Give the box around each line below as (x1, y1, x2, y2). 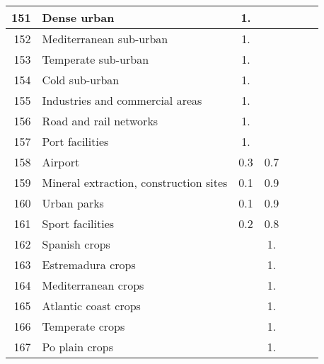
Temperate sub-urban (42, 51, 149, 67)
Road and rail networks (42, 113, 158, 129)
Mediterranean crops (42, 277, 144, 293)
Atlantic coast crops (42, 297, 141, 314)
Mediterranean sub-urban (42, 30, 168, 47)
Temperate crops (42, 318, 125, 334)
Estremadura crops (42, 256, 136, 273)
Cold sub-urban (42, 72, 120, 88)
